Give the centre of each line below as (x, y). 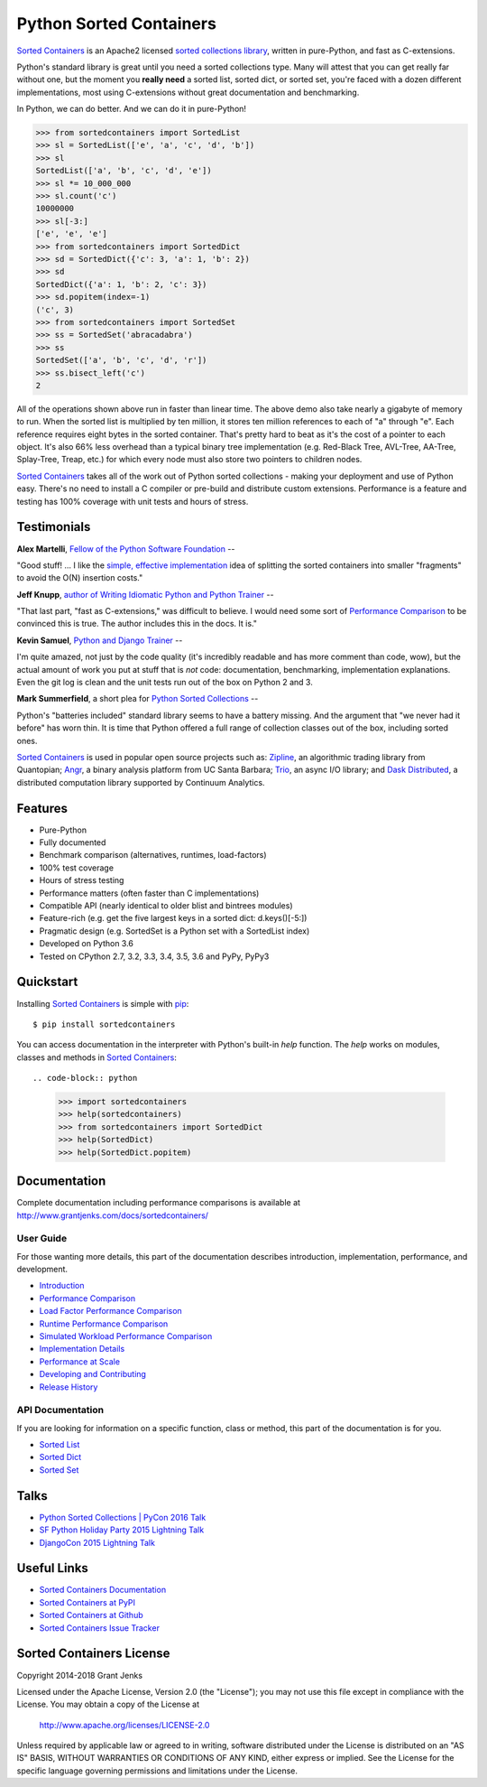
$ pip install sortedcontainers (104, 1024)
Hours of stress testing (82, 880)
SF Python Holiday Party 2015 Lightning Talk (122, 1530)
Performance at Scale (80, 1361)
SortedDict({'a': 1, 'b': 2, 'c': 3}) (121, 284)
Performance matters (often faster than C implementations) (149, 893)
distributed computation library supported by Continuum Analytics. (141, 782)
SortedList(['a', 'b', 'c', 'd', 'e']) (124, 171)
